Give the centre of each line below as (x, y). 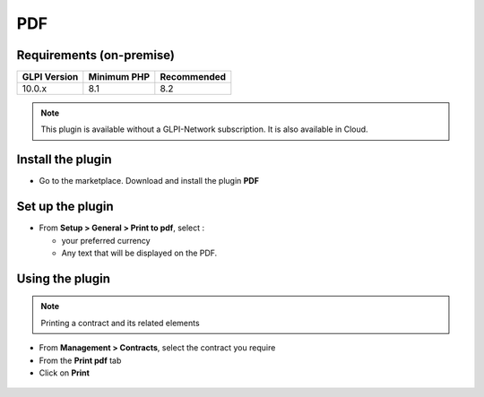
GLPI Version (50, 77)
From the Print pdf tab (80, 360)
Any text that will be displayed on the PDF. (139, 253)
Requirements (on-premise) (95, 55)
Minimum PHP (119, 77)
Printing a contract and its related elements (121, 323)
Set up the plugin (65, 207)
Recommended (193, 77)
